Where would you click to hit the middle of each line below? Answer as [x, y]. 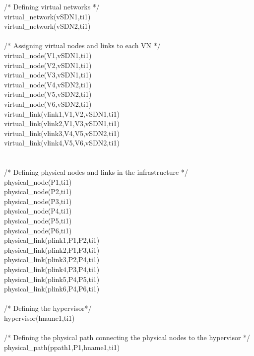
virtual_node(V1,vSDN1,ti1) [48, 55]
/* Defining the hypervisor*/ [48, 308]
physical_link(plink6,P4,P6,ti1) [52, 289]
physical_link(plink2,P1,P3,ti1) [52, 249]
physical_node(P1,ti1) [38, 181]
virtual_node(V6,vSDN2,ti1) [48, 104]
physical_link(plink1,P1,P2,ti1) [52, 240]
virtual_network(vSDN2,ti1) [47, 26]
